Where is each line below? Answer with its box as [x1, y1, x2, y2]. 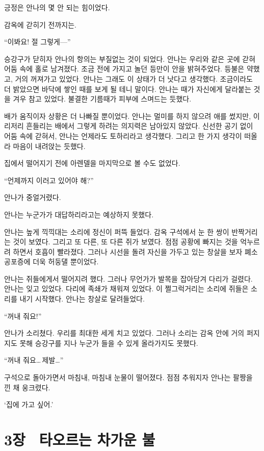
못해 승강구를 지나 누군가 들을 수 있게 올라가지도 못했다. [19, 337, 198, 348]
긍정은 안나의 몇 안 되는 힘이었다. [4, 2, 110, 12]
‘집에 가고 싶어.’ [4, 399, 54, 410]
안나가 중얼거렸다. [4, 192, 61, 203]
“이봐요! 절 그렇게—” [4, 36, 71, 47]
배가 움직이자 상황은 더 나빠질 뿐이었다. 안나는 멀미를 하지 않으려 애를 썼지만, [4, 110, 251, 121]
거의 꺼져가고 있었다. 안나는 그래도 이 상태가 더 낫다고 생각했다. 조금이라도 [15, 73, 253, 84]
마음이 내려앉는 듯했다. [13, 140, 86, 151]
